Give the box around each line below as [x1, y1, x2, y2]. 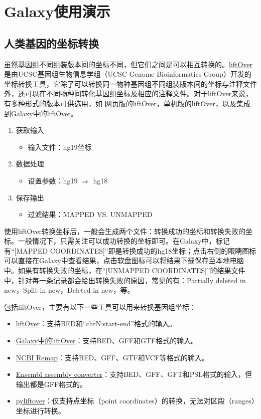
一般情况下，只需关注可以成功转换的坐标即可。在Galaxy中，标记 [18, 236, 230, 246]
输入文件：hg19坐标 [28, 141, 92, 152]
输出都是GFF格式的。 [16, 378, 87, 389]
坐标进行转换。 [16, 405, 65, 416]
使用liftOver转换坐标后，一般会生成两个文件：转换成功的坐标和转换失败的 [4, 226, 246, 236]
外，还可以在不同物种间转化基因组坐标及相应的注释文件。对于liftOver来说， [4, 88, 253, 99]
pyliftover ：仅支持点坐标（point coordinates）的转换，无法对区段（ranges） [16, 395, 255, 406]
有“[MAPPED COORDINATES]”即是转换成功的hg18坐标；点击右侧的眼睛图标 [4, 245, 256, 256]
